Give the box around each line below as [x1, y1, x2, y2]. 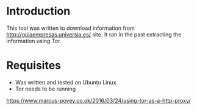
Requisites [6, 59, 62, 72]
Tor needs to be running [15, 85, 76, 92]
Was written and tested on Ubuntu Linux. [15, 78, 118, 86]
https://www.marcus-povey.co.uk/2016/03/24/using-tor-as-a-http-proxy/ [6, 97, 191, 104]
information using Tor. [6, 37, 62, 44]
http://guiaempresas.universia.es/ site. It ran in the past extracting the [6, 30, 182, 38]
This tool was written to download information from [6, 24, 135, 32]
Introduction [6, 4, 71, 18]
